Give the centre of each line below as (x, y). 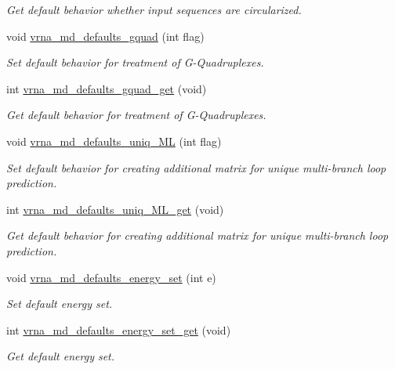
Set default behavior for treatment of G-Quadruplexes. (135, 62)
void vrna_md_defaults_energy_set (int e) (111, 277)
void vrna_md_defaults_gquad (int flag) (105, 36)
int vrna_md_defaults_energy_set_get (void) (119, 329)
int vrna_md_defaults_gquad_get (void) (107, 88)
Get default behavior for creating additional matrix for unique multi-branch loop (197, 235)
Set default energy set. (60, 304)
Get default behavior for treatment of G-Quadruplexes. (136, 115)
